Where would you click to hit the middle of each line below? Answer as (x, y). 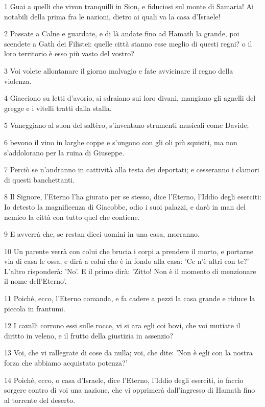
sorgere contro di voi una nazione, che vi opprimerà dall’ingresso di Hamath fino (130, 390)
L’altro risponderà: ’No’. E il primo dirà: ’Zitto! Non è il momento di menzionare (130, 271)
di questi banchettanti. (40, 179)
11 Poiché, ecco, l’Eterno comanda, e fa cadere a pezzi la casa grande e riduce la (130, 298)
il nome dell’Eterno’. (35, 281)
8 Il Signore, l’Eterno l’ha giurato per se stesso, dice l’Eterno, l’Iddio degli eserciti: (133, 197)
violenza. (18, 81)
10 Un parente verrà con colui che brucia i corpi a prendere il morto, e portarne (129, 251)
